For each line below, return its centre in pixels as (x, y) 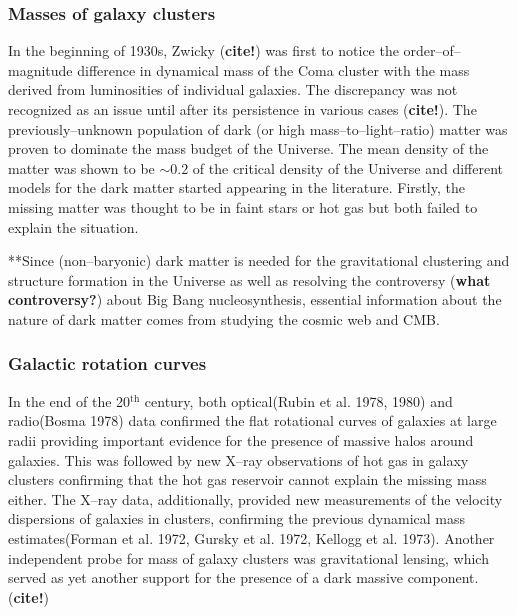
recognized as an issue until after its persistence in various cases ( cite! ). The (242, 109)
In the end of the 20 (69, 400)
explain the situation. (73, 226)
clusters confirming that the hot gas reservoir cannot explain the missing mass (247, 479)
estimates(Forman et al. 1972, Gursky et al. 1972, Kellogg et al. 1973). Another (251, 537)
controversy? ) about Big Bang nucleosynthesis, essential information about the (255, 299)
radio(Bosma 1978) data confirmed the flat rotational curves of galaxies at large (252, 420)
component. (443, 577)
